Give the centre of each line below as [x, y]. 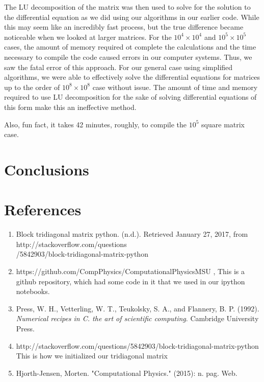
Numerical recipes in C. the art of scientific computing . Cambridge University [137, 318]
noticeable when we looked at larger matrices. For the [88, 37]
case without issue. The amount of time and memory [175, 87]
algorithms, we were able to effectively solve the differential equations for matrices [132, 77]
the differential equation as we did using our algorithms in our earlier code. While [132, 17]
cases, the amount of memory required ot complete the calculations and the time [130, 47]
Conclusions [47, 169]
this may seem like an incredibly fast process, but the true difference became [124, 27]
